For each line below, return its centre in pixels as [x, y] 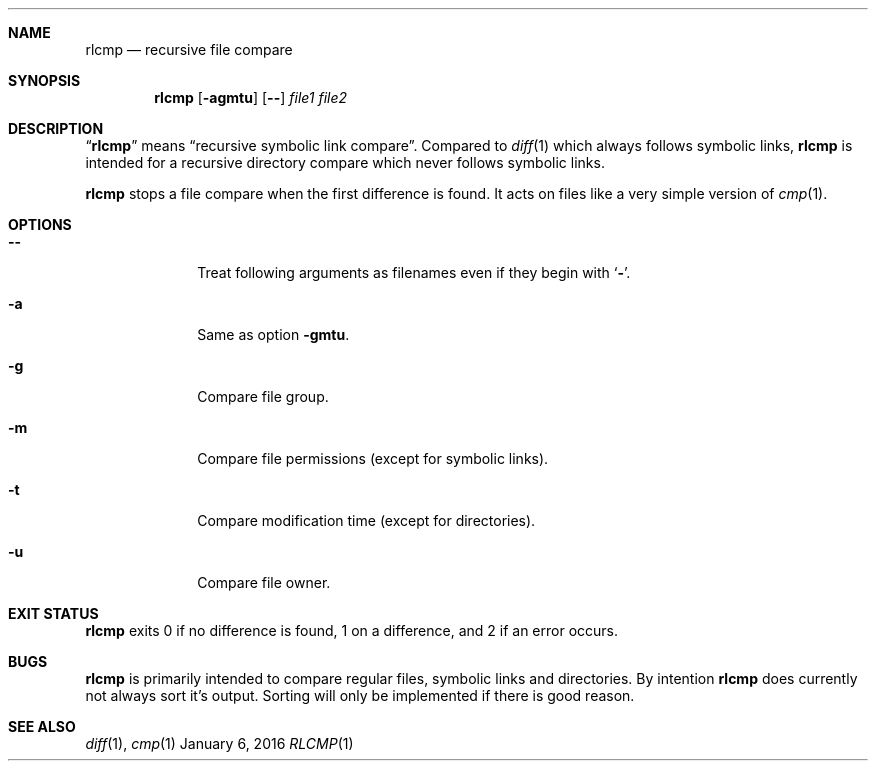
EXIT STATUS [53, 613]
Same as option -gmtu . [273, 334]
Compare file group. [263, 396]
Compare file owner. [264, 582]
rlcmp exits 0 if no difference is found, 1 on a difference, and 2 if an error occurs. [352, 630]
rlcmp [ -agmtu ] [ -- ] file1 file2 [251, 97]
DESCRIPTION [56, 128]
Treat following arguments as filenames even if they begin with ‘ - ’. [414, 272]
